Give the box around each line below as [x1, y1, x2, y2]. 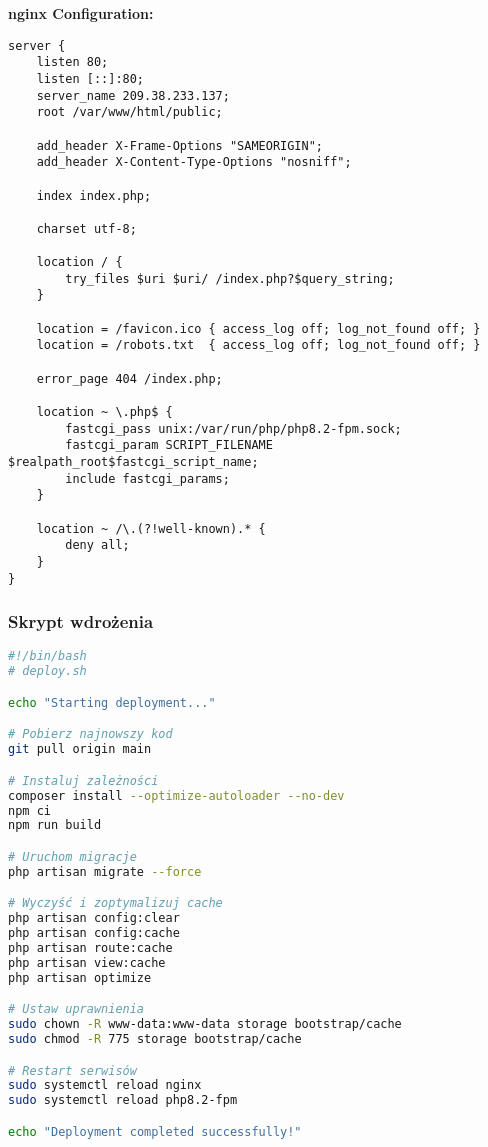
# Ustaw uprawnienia [8, 1002, 145, 1017]
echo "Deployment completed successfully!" [8, 1124, 302, 1139]
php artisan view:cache [8, 955, 166, 970]
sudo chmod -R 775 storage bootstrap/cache [8, 1032, 302, 1047]
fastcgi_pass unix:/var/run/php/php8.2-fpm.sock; [65, 421, 402, 436]
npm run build [8, 818, 102, 833]
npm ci [8, 803, 51, 818]
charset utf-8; [36, 221, 137, 236]
